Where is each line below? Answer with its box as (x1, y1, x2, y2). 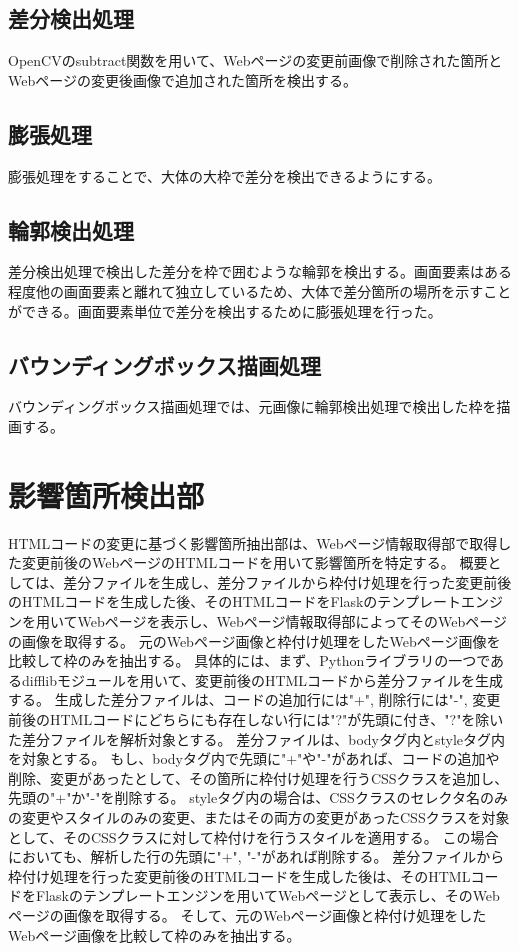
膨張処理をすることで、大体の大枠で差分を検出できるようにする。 (8, 165, 441, 186)
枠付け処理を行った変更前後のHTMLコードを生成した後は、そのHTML (8, 865, 471, 886)
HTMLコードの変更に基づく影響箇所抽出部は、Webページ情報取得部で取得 (8, 532, 498, 553)
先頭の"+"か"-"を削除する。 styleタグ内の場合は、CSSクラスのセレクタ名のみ (8, 787, 509, 808)
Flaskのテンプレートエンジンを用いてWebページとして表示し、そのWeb (35, 885, 500, 906)
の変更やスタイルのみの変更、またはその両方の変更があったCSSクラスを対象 (8, 807, 510, 827)
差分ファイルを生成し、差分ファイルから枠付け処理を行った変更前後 (63, 571, 512, 592)
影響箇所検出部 (8, 474, 205, 515)
